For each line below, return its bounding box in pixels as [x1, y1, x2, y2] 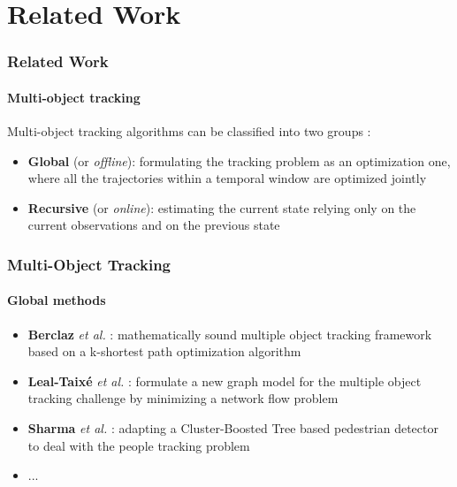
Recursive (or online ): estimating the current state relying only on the [27, 198, 416, 217]
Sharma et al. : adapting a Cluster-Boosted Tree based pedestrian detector [27, 419, 438, 437]
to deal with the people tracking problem [27, 436, 250, 454]
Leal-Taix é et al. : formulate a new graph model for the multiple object [27, 371, 422, 390]
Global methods [7, 291, 106, 309]
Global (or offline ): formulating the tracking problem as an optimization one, [27, 151, 451, 170]
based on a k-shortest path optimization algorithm [27, 342, 301, 361]
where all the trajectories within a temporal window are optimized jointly [27, 169, 427, 187]
